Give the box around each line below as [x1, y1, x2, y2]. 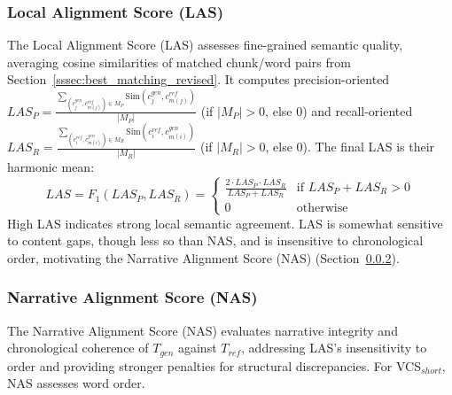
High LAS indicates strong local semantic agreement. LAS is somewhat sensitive [7, 213, 443, 232]
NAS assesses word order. [7, 374, 145, 392]
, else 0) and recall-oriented [265, 101, 413, 120]
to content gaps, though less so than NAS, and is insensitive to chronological [7, 231, 424, 250]
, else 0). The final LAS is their [265, 137, 435, 156]
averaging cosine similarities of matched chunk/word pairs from [7, 52, 351, 71]
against [177, 338, 217, 357]
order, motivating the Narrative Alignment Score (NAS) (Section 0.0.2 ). [7, 248, 400, 267]
